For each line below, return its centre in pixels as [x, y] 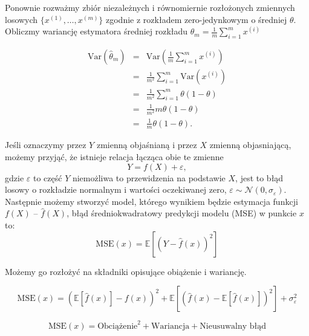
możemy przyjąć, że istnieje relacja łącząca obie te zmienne [114, 157]
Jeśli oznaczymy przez [46, 145]
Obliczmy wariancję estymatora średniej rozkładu [96, 31]
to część [47, 177]
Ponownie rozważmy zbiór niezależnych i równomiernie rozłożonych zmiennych [150, 7]
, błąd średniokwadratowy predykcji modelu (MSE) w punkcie [182, 213]
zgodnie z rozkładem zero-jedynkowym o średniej [197, 19]
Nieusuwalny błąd [233, 326]
